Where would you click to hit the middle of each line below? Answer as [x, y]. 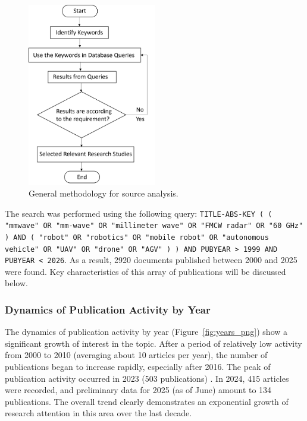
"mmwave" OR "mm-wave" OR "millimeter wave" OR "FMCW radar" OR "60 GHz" [154, 226]
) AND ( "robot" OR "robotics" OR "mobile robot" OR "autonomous [137, 237]
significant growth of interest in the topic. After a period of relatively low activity [153, 343]
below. [16, 283]
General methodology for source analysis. [104, 193]
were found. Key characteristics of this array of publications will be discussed [145, 271]
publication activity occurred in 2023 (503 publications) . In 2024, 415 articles [147, 378]
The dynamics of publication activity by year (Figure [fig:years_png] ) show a [146, 332]
